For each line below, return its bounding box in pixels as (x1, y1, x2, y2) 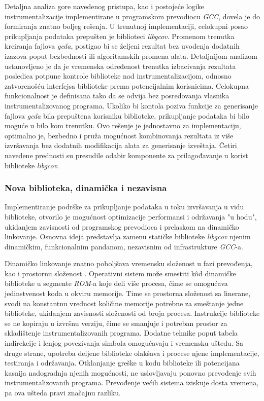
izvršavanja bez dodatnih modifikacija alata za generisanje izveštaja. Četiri (5, 140, 237, 151)
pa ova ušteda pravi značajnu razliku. (5, 387, 121, 397)
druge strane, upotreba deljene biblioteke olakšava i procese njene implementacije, (5, 347, 259, 358)
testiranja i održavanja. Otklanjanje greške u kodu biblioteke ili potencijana (5, 357, 240, 368)
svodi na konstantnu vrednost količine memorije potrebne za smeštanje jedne (5, 298, 244, 308)
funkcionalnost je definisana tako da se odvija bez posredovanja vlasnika (5, 90, 229, 101)
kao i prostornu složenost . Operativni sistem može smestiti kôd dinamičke (5, 268, 236, 278)
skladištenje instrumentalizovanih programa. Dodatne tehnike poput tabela (5, 327, 238, 338)
